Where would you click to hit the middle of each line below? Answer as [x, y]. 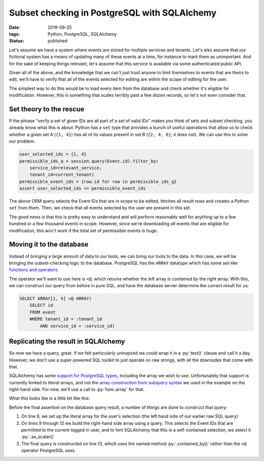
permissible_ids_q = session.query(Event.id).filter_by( [89, 161]
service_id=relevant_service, [66, 168]
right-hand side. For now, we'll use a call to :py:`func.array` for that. [77, 389]
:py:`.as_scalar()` [38, 437]
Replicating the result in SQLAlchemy [67, 342]
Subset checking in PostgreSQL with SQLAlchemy [113, 13]
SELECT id [41, 305]
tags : [14, 34]
